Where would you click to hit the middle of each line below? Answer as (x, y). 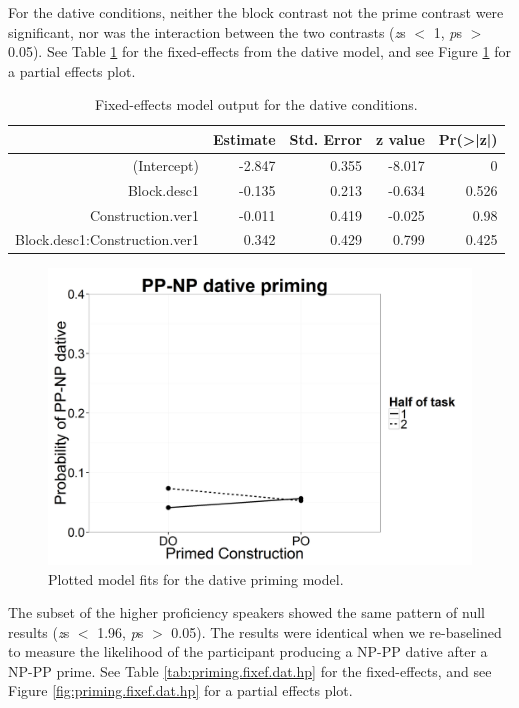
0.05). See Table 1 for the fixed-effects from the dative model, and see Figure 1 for (259, 51)
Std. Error (326, 138)
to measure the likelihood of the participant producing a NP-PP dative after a (248, 651)
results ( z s (39, 631)
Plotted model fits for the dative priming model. (196, 578)
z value (400, 138)
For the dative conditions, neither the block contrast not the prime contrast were (256, 12)
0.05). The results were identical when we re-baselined (336, 631)
